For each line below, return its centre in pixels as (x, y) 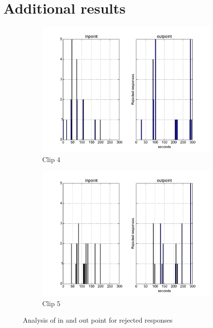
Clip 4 (51, 159)
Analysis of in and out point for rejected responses (98, 319)
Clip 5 (51, 303)
